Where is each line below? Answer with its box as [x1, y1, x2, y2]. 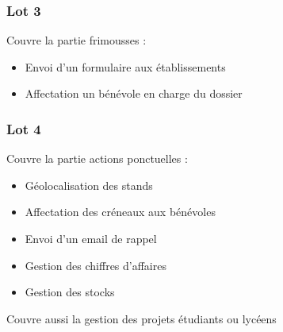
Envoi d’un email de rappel [25, 230, 157, 246]
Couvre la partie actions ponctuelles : [6, 150, 188, 167]
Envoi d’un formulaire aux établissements [25, 58, 226, 75]
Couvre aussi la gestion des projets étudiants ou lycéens [6, 310, 277, 326]
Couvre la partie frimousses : [6, 32, 147, 48]
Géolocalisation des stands [25, 176, 153, 193]
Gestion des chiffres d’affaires [25, 257, 166, 273]
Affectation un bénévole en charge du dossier [25, 85, 243, 102]
